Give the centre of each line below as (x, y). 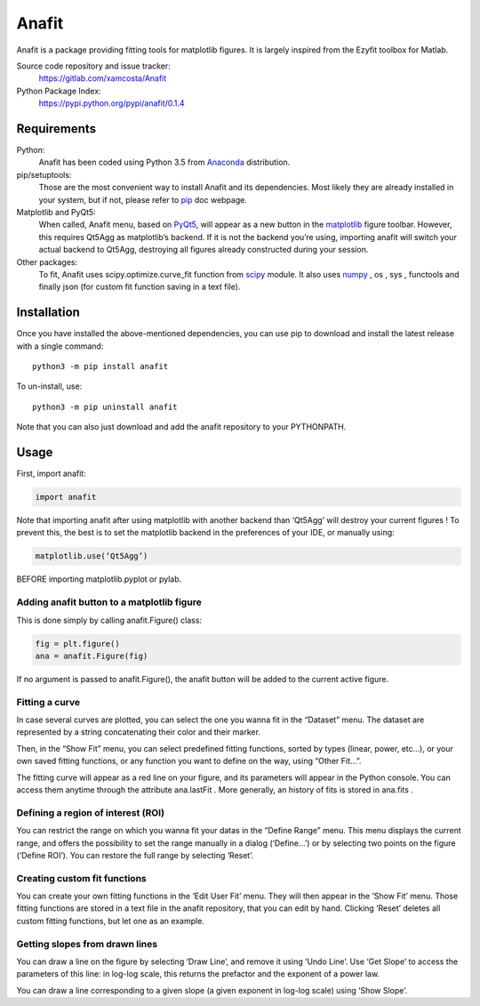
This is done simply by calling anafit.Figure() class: (109, 620)
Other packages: (47, 262)
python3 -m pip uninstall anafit (105, 406)
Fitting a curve (48, 702)
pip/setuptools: (44, 174)
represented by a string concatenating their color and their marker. (139, 732)
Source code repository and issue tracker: (93, 66)
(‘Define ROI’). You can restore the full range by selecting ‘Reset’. (135, 855)
